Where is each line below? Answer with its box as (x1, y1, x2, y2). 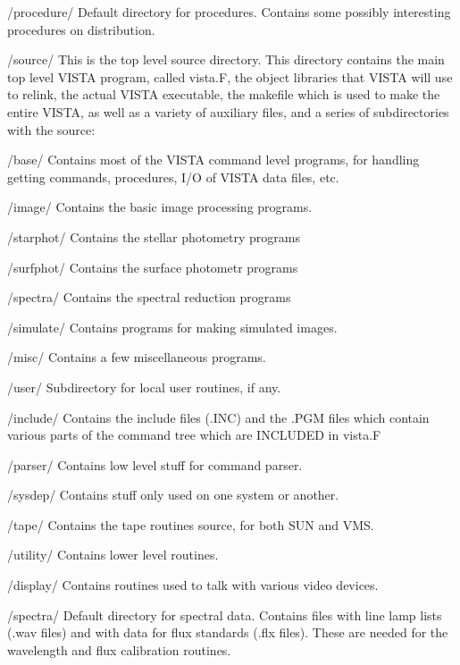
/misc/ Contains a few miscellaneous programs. (7, 348, 266, 366)
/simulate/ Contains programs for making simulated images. (7, 317, 338, 336)
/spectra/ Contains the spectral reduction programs (7, 288, 291, 307)
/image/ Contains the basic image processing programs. (7, 198, 313, 216)
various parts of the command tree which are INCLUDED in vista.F (7, 425, 381, 444)
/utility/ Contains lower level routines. (7, 545, 219, 564)
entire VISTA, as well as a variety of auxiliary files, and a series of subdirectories (7, 102, 449, 121)
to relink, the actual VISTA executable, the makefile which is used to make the (7, 85, 440, 104)
